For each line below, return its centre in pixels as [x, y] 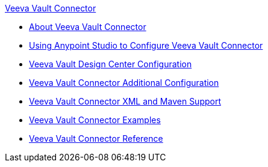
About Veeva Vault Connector [88, 27]
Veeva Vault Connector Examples [95, 120]
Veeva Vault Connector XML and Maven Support [125, 101]
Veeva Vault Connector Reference [96, 138]
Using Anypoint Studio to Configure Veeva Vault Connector [146, 45]
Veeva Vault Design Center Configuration [111, 64]
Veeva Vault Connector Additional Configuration [124, 83]
